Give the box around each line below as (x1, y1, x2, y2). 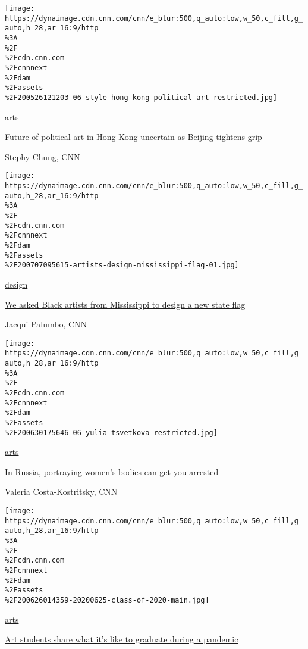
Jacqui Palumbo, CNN (5, 318, 87, 330)
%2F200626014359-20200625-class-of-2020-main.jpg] (5, 595, 209, 604)
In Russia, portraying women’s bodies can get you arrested (5, 465, 219, 478)
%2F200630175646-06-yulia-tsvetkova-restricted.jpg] (5, 428, 218, 437)
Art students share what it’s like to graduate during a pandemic (5, 633, 238, 645)
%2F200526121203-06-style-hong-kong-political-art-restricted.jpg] (5, 93, 278, 102)
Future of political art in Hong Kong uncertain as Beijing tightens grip (5, 130, 262, 143)
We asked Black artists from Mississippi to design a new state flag (5, 298, 246, 310)
